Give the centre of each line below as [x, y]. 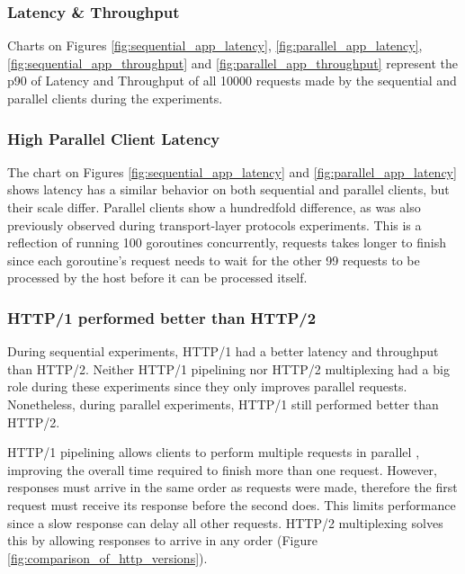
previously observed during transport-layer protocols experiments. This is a [215, 224]
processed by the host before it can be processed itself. [157, 278]
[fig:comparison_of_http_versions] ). [107, 557]
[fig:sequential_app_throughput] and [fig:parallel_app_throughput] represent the [233, 63]
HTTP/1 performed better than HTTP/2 [162, 317]
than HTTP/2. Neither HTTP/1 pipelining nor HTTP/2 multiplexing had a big [228, 368]
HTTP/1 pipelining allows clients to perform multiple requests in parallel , [214, 452]
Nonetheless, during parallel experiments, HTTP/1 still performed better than [223, 404]
